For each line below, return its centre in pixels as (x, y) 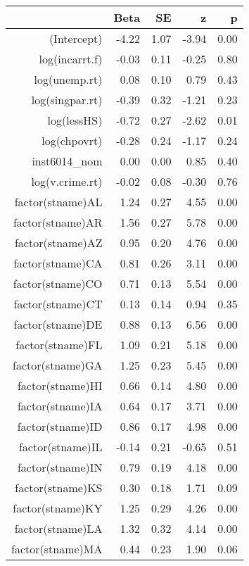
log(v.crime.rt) (67, 181)
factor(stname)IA (60, 406)
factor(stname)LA (58, 528)
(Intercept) (76, 38)
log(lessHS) (75, 120)
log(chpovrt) (72, 140)
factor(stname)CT (58, 304)
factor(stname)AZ (58, 243)
